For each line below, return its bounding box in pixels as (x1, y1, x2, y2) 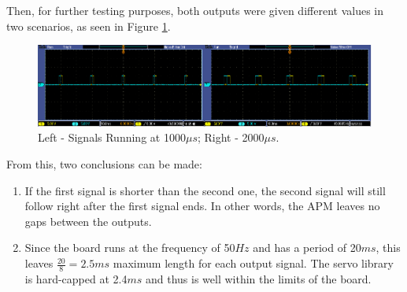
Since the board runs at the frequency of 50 (24, 239, 235, 256)
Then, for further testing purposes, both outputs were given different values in (6, 2, 383, 18)
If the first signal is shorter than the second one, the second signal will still (24, 182, 386, 198)
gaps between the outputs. (24, 213, 152, 229)
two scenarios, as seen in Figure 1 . (6, 17, 171, 34)
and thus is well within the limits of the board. (145, 270, 372, 286)
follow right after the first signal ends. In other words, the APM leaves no (24, 198, 380, 214)
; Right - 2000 (197, 129, 265, 146)
